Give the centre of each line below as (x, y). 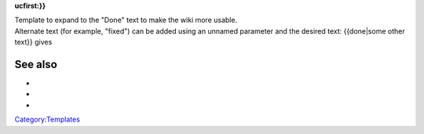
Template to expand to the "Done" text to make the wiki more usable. (126, 20)
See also (36, 64)
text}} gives (33, 42)
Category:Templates (47, 120)
